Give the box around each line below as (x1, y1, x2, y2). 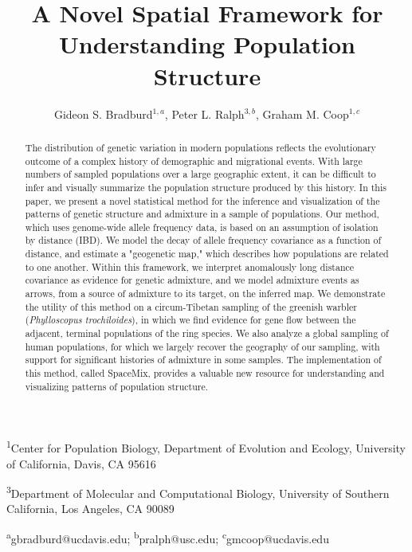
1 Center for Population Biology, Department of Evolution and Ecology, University (6, 437, 406, 456)
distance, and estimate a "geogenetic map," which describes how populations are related (25, 247, 389, 260)
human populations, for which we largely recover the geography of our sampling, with (25, 339, 380, 353)
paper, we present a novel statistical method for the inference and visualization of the (25, 194, 380, 207)
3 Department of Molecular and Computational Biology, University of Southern (6, 483, 390, 501)
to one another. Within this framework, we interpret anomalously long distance (25, 260, 355, 273)
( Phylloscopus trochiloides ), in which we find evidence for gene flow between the (25, 313, 356, 327)
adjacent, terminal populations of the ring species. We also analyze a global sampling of (25, 327, 389, 340)
